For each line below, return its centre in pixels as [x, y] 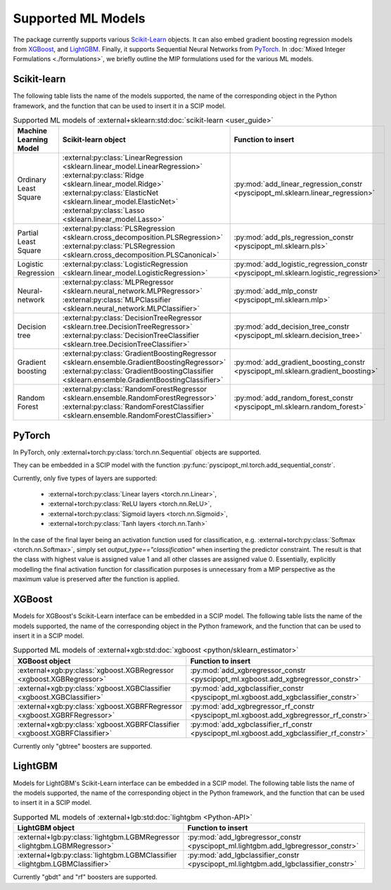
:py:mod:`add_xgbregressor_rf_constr [252, 706]
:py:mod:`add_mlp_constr [276, 291]
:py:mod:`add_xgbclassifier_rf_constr [251, 724]
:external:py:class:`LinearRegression [122, 158]
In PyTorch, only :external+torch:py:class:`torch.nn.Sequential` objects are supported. [137, 452]
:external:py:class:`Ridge [103, 175]
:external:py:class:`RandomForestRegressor [135, 389]
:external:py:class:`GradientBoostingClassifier [138, 371]
